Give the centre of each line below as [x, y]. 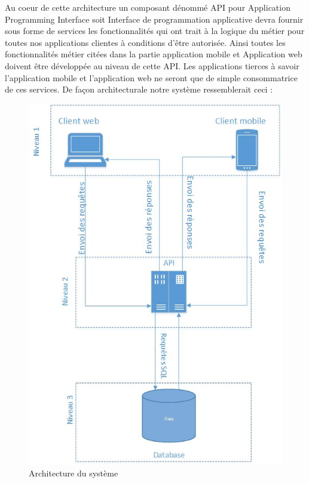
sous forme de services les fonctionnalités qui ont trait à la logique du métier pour [155, 31]
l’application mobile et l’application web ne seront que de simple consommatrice [151, 77]
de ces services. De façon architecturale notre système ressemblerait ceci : [139, 89]
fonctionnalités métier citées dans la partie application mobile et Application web [154, 54]
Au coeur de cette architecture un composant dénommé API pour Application [148, 7]
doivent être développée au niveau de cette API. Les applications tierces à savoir [152, 65]
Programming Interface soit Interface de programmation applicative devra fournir [154, 19]
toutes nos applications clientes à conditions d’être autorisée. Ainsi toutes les [145, 42]
